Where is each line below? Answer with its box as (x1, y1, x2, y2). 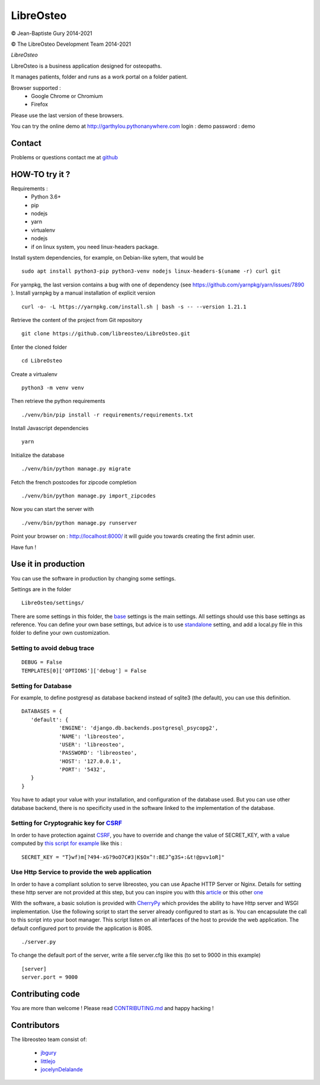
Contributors (11, 1020, 60, 1030)
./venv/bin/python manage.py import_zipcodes (21, 493, 156, 499)
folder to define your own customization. (11, 629, 110, 636)
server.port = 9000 (21, 974, 78, 980)
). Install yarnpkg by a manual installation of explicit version (11, 289, 155, 297)
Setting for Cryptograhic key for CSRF (11, 819, 123, 827)
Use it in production (11, 559, 85, 569)
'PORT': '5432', (59, 767, 106, 773)
